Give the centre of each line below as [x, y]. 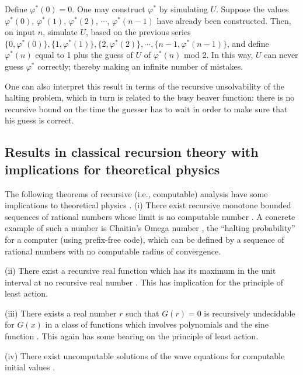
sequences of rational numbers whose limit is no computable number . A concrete [150, 216]
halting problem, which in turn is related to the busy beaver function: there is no [150, 97]
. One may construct [109, 9]
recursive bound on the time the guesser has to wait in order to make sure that [146, 109]
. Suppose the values [252, 9]
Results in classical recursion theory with [132, 152]
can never [281, 55]
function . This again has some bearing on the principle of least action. [132, 336]
